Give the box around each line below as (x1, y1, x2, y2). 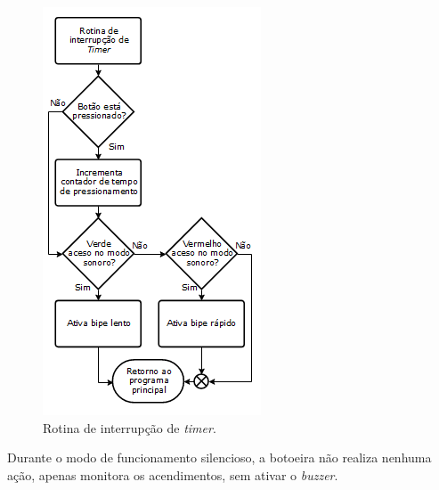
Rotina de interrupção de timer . (43, 418, 216, 437)
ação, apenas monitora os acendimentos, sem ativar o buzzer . (7, 465, 338, 484)
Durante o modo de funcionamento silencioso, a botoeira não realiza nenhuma (7, 448, 432, 467)
